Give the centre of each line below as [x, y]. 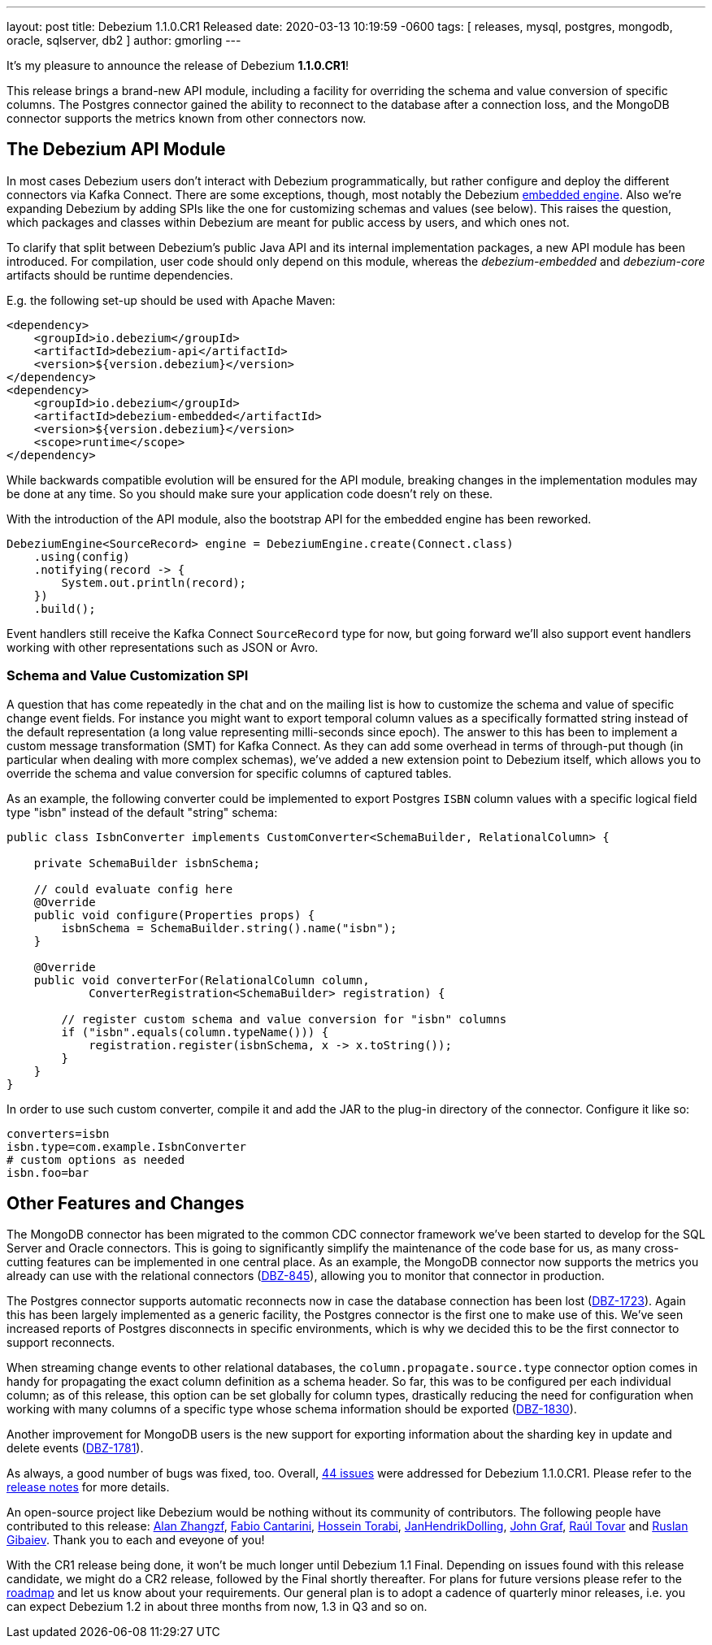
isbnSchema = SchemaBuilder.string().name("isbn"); [229, 928]
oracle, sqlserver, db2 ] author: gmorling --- [124, 40]
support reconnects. [61, 1343]
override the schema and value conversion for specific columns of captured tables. [229, 773]
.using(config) [82, 556]
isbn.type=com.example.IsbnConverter [127, 1146]
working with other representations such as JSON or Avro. [163, 647]
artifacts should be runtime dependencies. [120, 275]
